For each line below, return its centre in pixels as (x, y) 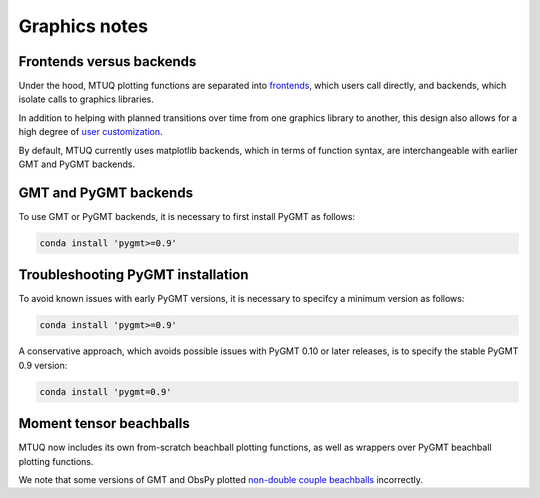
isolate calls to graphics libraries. (86, 99)
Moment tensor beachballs (104, 423)
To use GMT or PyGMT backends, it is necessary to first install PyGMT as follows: (186, 216)
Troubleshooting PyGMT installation (133, 275)
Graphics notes (83, 26)
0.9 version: (43, 365)
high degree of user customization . (91, 132)
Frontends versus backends (107, 61)
